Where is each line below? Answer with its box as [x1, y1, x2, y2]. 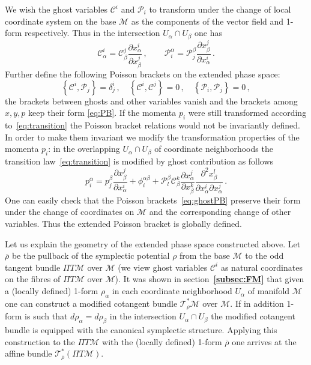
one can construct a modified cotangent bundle [5, 297, 178, 309]
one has [194, 26, 222, 39]
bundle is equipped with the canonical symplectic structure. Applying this [5, 324, 277, 336]
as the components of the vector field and [131, 14, 284, 27]
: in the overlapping [48, 142, 120, 155]
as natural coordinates [220, 261, 303, 273]
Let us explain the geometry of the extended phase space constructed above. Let [5, 237, 301, 250]
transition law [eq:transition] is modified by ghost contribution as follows [5, 154, 274, 167]
